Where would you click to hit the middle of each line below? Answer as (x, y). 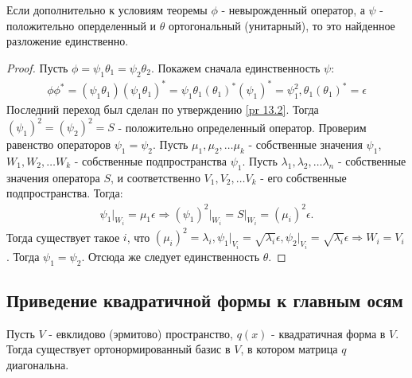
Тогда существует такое (63, 237)
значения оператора (53, 177)
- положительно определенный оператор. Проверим (242, 127)
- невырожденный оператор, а (293, 10)
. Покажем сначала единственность (235, 67)
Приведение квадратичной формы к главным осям (205, 300)
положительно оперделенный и (82, 25)
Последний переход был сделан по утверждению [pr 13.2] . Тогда (163, 109)
